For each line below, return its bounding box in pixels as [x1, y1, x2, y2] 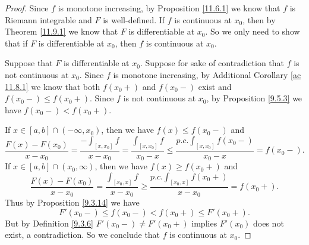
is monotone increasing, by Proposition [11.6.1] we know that [58, 2, 280, 14]
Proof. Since [5, 2, 49, 14]
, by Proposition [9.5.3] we [206, 92, 302, 104]
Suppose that [5, 57, 53, 69]
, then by [242, 13, 276, 26]
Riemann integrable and [5, 13, 92, 26]
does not [253, 216, 284, 229]
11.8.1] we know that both [5, 80, 100, 92]
